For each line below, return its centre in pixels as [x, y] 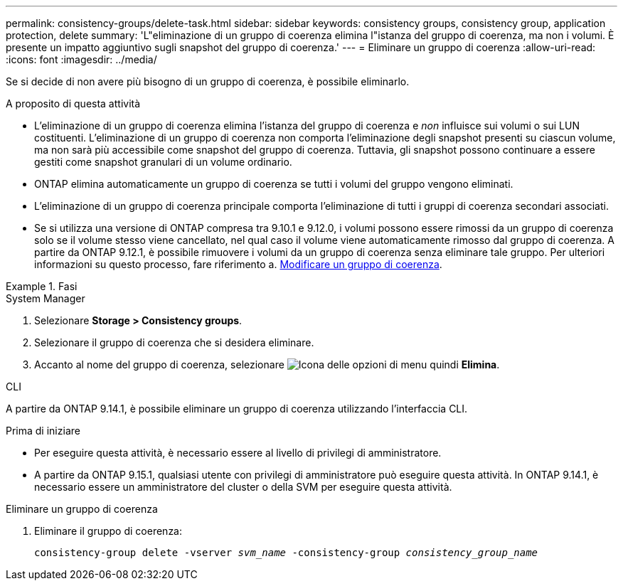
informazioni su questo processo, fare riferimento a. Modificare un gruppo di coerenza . [238, 264]
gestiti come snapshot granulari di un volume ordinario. [163, 162]
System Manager [46, 298]
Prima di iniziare [43, 431]
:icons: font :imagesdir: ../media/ [81, 59]
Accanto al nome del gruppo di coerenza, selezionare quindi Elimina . [267, 364]
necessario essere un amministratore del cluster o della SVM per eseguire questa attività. [243, 487]
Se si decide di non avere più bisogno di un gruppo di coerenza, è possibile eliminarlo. [208, 81]
